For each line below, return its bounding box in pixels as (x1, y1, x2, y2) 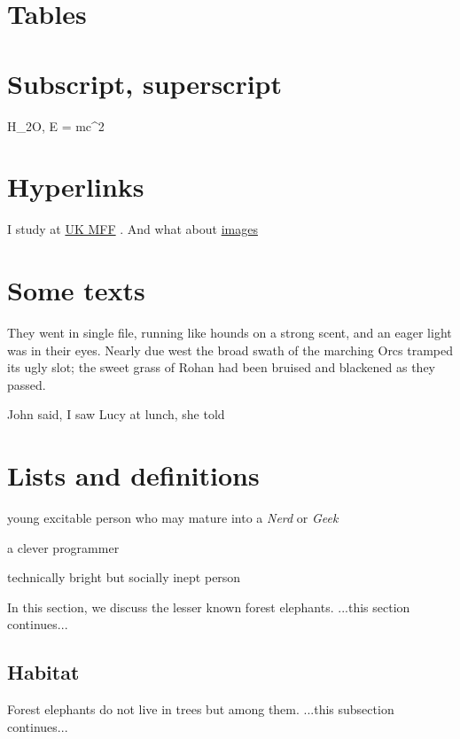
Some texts (7, 272, 145, 307)
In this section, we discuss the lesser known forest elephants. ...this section (7, 597, 410, 616)
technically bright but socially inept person (7, 568, 241, 587)
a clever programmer (7, 538, 120, 556)
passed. (7, 375, 46, 393)
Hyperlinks (7, 168, 144, 205)
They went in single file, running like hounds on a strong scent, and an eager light (7, 323, 452, 341)
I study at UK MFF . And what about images (7, 220, 258, 238)
